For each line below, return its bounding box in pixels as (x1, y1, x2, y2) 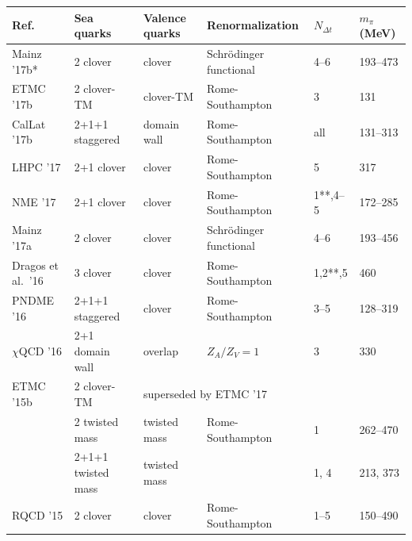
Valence (143, 9, 186, 25)
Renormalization (206, 17, 299, 33)
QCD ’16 (18, 343, 63, 359)
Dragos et (12, 256, 59, 273)
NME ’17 (12, 194, 56, 210)
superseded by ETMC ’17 (143, 386, 267, 402)
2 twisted (74, 412, 119, 429)
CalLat (12, 115, 46, 132)
